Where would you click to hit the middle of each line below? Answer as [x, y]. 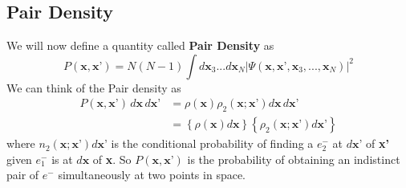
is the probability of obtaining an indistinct [294, 159]
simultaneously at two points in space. [152, 175]
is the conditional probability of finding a [212, 143]
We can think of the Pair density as [94, 87]
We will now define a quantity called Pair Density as [140, 45]
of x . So [112, 159]
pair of [23, 175]
